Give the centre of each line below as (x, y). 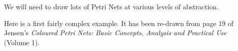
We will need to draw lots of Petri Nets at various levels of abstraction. (111, 6)
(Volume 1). (22, 42)
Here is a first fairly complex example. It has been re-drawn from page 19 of (119, 23)
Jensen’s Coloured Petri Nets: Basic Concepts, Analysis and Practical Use (115, 33)
